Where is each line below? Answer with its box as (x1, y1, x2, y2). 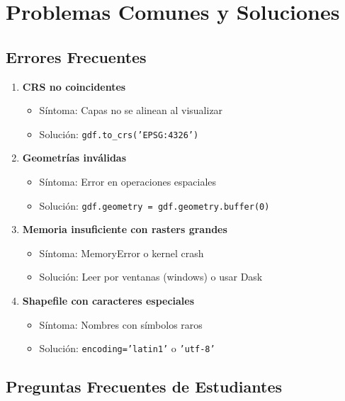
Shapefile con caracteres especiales (22, 293, 195, 308)
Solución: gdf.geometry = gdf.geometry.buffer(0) (39, 198, 270, 213)
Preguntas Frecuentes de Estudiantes (6, 375, 283, 397)
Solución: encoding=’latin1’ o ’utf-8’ (39, 341, 215, 356)
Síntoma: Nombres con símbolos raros (39, 317, 203, 332)
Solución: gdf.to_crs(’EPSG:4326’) (39, 126, 199, 141)
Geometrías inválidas (22, 150, 127, 165)
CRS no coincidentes (22, 79, 126, 94)
